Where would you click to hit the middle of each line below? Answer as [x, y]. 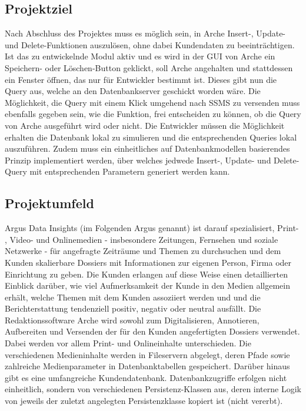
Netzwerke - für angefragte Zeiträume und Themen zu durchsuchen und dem [143, 251]
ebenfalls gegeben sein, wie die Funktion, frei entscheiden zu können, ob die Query [153, 114]
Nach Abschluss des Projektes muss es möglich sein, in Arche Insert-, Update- [145, 33]
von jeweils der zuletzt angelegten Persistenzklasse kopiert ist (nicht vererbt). [144, 401]
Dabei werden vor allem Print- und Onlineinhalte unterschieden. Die [128, 343]
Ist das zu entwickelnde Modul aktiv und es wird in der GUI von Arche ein [140, 56]
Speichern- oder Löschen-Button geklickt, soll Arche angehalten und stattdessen [149, 67]
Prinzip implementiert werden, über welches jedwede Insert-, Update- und [138, 160]
